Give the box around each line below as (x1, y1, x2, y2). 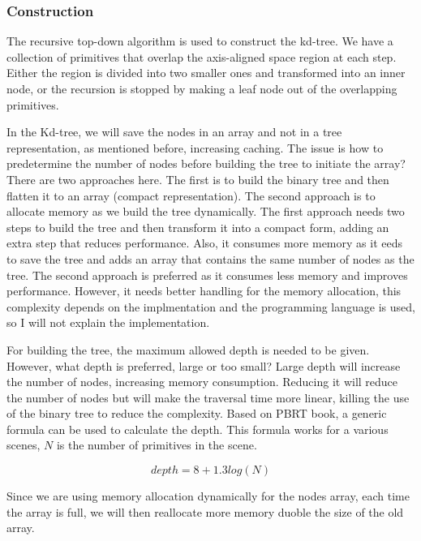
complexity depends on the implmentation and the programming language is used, (6, 298, 415, 315)
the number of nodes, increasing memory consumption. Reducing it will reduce (6, 373, 398, 390)
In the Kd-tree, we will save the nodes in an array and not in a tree (6, 123, 342, 140)
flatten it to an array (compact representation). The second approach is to (6, 187, 376, 204)
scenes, (6, 436, 41, 453)
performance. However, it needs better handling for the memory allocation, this (6, 282, 402, 299)
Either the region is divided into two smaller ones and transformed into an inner (6, 64, 406, 81)
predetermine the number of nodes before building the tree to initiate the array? (6, 155, 406, 172)
